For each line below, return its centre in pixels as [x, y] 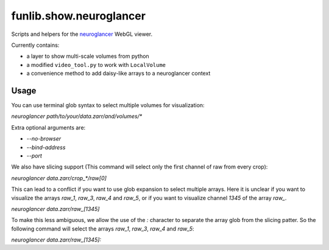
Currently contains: [35, 45]
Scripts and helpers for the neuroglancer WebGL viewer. [82, 34]
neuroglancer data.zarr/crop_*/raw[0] [59, 178]
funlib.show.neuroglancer [79, 16]
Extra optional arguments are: [48, 127]
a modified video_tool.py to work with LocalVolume [96, 64]
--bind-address [46, 147]
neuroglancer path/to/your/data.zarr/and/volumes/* [77, 116]
